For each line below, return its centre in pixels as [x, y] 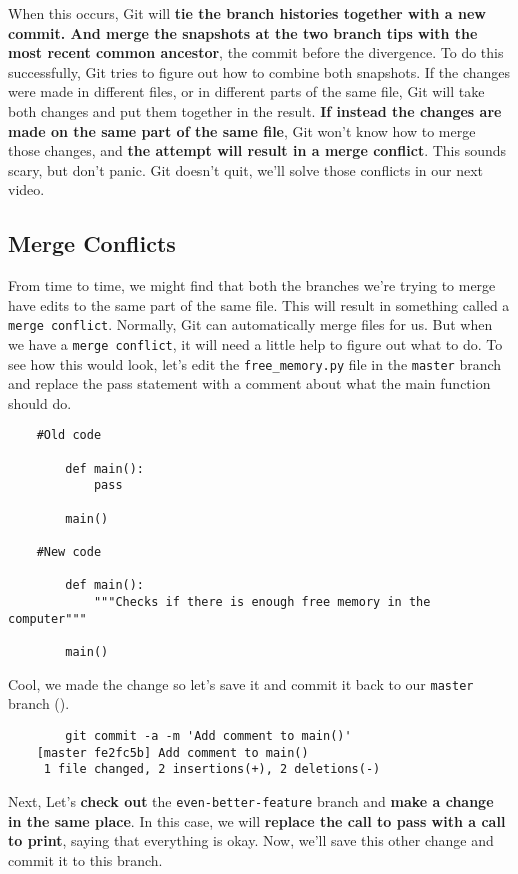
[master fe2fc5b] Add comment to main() [172, 752]
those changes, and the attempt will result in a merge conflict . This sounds [257, 150]
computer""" [47, 618]
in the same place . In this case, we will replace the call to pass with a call [257, 820]
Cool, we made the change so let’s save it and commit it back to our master [241, 683]
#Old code [69, 435]
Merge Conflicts [92, 243]
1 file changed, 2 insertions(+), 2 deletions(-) [212, 769]
